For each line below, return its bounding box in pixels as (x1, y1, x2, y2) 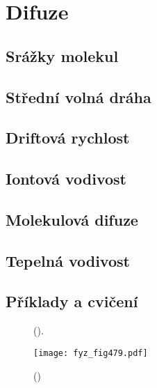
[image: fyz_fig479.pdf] (33, 348, 148, 358)
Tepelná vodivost (6, 249, 130, 271)
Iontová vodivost (6, 168, 126, 189)
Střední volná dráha (6, 86, 151, 107)
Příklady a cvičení (6, 290, 138, 312)
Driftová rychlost (6, 127, 130, 148)
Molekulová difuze (6, 208, 138, 230)
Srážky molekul (6, 45, 119, 66)
